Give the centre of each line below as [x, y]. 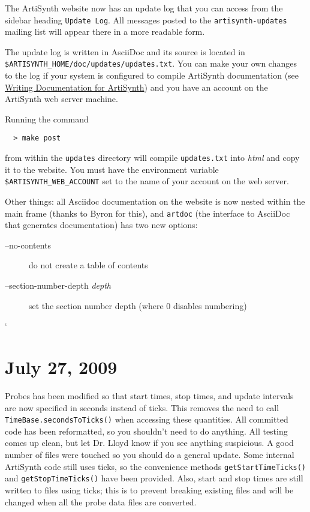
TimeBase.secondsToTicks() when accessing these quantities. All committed [147, 419]
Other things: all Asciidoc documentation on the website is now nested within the [155, 201]
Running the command [47, 119]
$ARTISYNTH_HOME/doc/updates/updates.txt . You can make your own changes [151, 63]
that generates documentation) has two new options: [101, 225]
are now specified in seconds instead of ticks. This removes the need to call [142, 407]
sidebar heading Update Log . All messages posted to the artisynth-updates [146, 20]
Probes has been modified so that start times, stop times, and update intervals [149, 395]
